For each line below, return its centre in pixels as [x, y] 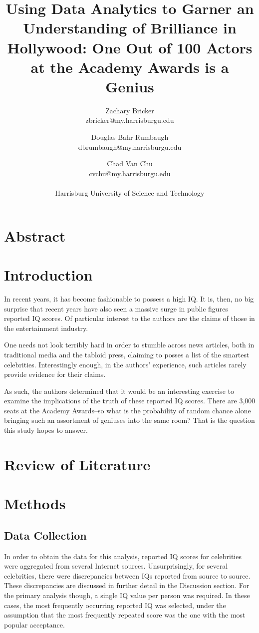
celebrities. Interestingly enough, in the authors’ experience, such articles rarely [125, 364]
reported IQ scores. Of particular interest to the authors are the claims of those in [129, 318]
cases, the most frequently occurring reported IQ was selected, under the [115, 605]
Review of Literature [77, 464]
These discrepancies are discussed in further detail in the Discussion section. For [127, 585]
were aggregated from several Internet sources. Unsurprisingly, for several [116, 566]
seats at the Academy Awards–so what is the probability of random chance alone [128, 410]
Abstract [35, 235]
